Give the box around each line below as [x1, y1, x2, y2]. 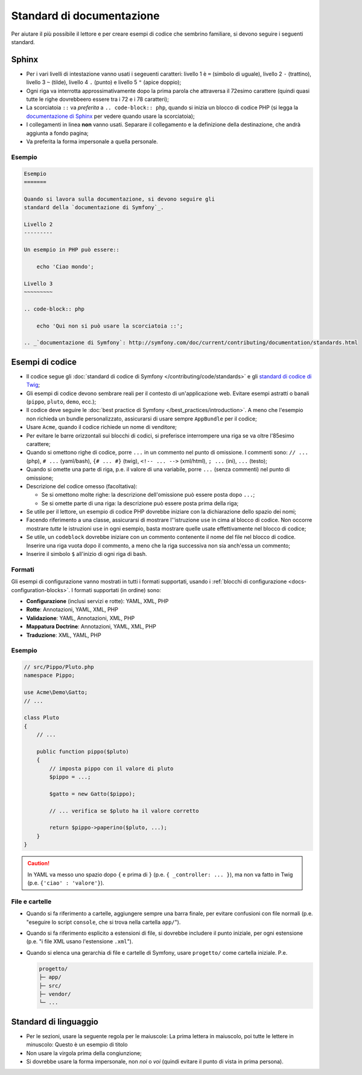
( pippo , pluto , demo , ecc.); [26, 398, 97, 405]
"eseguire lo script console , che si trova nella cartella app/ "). [26, 918, 181, 926]
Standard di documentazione [11, 9, 160, 22]
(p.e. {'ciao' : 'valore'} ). [27, 879, 105, 886]
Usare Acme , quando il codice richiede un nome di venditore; [26, 424, 177, 431]
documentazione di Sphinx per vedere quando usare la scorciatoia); [26, 112, 195, 120]
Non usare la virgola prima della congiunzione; [26, 1049, 142, 1057]
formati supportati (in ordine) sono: [74, 586, 161, 593]
